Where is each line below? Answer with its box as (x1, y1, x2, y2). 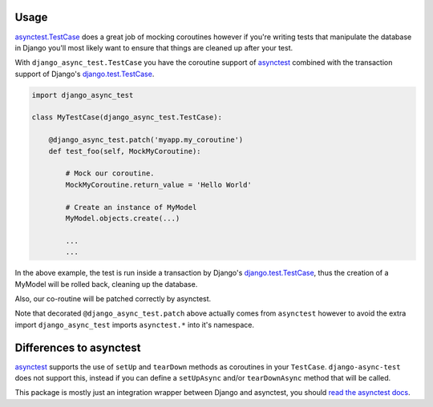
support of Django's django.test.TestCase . (14, 69, 155, 79)
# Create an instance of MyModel (65, 203, 197, 212)
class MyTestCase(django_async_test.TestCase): (31, 113, 222, 122)
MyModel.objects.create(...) (65, 213, 180, 223)
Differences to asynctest (14, 341, 141, 354)
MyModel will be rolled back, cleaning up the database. (14, 279, 198, 288)
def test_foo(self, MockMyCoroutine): (48, 147, 201, 155)
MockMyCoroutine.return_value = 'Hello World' (65, 180, 252, 189)
